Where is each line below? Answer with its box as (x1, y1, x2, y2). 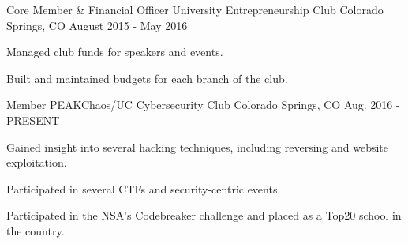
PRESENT (6, 111, 60, 128)
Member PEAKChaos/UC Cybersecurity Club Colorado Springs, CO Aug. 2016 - (6, 96, 400, 113)
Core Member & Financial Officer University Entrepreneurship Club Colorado (6, 2, 384, 17)
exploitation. (6, 154, 67, 171)
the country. (6, 222, 65, 238)
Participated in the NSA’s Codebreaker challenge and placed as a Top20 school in (6, 207, 402, 223)
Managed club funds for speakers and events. (6, 43, 223, 60)
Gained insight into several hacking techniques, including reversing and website (6, 138, 389, 155)
